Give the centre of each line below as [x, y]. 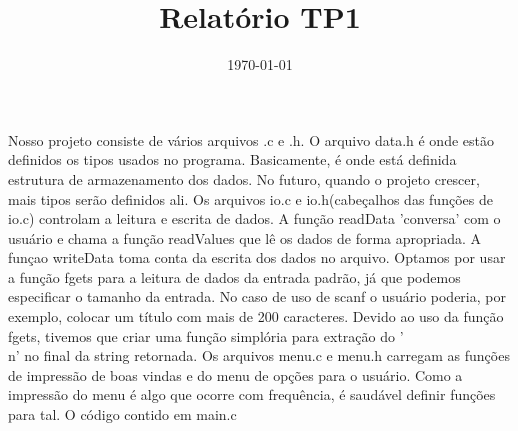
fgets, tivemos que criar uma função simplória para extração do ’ [206, 335]
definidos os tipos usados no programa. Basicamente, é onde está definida [232, 159]
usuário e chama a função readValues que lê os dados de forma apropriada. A [245, 237]
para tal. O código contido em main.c [122, 414]
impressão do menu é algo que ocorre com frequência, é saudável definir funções [252, 394]
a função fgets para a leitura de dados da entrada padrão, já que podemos [234, 276]
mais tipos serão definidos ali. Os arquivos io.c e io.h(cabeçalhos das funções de [250, 198]
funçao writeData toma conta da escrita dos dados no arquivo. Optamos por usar [257, 257]
